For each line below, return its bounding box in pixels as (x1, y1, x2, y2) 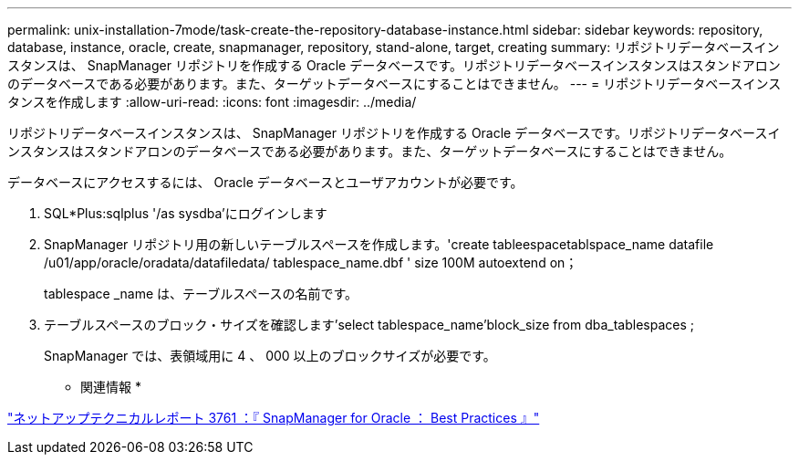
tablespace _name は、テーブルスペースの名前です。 (44, 286, 358, 301)
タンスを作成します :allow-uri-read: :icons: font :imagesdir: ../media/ (7, 94, 417, 110)
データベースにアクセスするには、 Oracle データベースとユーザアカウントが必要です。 (7, 174, 524, 190)
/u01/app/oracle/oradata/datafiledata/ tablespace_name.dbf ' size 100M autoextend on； (44, 255, 578, 270)
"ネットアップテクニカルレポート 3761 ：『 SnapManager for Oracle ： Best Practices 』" (7, 410, 540, 425)
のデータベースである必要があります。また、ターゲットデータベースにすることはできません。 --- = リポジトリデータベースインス (7, 76, 782, 91)
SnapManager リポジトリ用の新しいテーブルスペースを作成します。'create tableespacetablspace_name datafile (44, 236, 714, 252)
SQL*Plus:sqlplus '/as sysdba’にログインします (44, 205, 327, 221)
